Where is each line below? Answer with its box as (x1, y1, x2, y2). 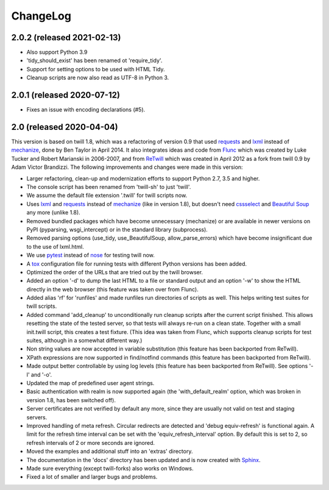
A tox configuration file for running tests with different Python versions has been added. (26, 260, 247, 268)
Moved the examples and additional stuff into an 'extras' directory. (26, 448, 193, 455)
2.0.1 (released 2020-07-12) (11, 90, 120, 101)
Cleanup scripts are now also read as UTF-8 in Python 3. (26, 74, 169, 82)
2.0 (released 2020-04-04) (11, 122, 118, 132)
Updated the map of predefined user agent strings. (26, 379, 155, 386)
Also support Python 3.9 (26, 49, 88, 56)
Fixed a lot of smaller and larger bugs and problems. (26, 473, 158, 481)
